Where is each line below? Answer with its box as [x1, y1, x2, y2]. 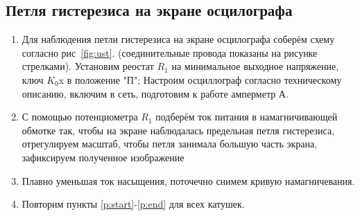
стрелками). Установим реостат [22, 59, 154, 73]
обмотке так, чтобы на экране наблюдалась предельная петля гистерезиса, [22, 123, 335, 137]
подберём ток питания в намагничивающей [155, 109, 338, 124]
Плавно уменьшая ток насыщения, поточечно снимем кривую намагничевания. [22, 173, 355, 188]
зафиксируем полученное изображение [22, 150, 185, 164]
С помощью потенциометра [22, 109, 138, 124]
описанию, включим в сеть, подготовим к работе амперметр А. [22, 86, 289, 100]
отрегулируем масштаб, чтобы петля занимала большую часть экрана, [22, 136, 318, 151]
